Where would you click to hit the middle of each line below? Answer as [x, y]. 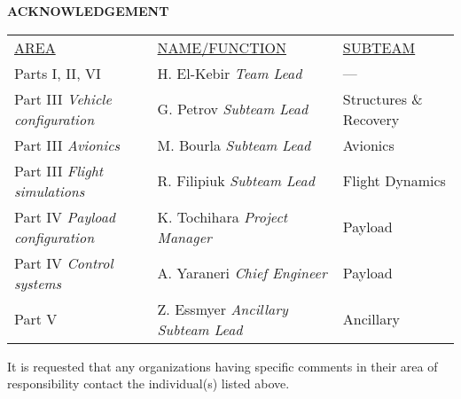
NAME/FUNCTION [222, 47]
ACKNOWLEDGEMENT [88, 11]
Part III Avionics [67, 145]
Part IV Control [64, 262]
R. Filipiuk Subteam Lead [236, 181]
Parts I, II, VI [58, 73]
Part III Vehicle [63, 98]
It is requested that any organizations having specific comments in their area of [223, 366]
